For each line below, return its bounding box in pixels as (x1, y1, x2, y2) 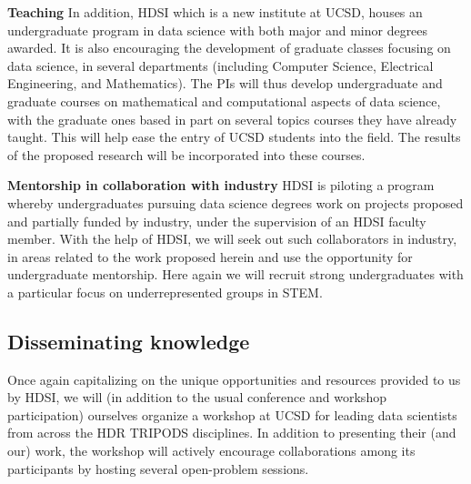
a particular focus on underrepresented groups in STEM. (7, 282, 323, 301)
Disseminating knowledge (7, 327, 250, 355)
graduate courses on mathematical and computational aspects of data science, (7, 91, 441, 110)
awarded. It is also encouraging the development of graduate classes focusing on (7, 38, 451, 57)
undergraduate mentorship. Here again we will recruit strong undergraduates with (7, 265, 464, 284)
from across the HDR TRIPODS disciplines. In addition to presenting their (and (7, 423, 456, 442)
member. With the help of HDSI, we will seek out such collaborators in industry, (7, 229, 457, 248)
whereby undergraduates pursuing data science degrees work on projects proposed (7, 193, 464, 212)
